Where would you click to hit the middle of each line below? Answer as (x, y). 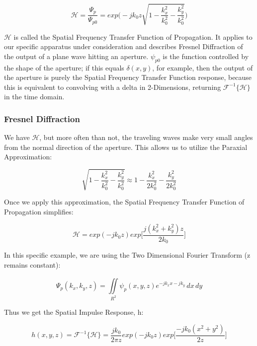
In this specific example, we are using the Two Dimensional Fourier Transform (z (127, 255)
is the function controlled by (206, 56)
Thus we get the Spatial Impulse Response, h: (74, 312)
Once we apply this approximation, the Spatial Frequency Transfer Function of (124, 202)
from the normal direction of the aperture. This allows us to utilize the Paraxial (126, 147)
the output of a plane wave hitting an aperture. (76, 56)
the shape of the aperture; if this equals (64, 67)
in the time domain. (34, 97)
